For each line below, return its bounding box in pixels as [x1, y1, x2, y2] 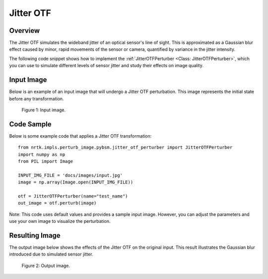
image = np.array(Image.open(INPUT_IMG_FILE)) [18, 180, 134, 185]
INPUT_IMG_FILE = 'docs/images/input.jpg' [18, 172, 123, 178]
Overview [9, 26, 40, 35]
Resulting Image [9, 231, 61, 240]
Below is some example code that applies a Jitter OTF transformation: [9, 133, 152, 139]
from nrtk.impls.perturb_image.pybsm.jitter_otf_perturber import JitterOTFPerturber [18, 145, 233, 150]
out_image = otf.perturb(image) [18, 200, 97, 206]
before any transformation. [9, 95, 64, 101]
